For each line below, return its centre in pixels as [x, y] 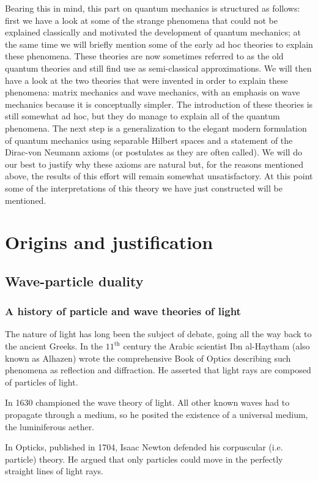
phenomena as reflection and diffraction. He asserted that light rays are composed [158, 370]
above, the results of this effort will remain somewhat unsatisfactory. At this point [159, 176]
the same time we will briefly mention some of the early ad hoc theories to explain [159, 44]
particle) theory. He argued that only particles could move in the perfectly [144, 459]
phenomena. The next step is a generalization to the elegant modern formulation [156, 128]
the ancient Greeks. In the [54, 346]
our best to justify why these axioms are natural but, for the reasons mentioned [154, 164]
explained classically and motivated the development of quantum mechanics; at [153, 32]
